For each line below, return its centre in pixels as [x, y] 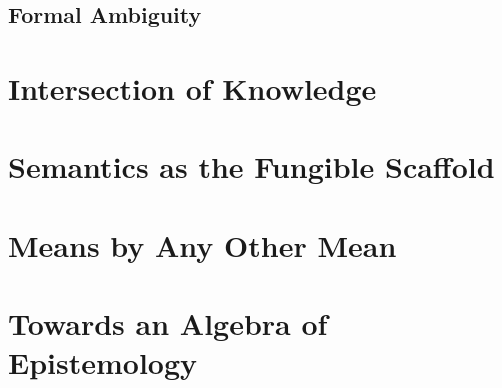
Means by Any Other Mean [202, 244]
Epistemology [103, 362]
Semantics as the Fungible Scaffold [251, 166]
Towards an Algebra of [168, 323]
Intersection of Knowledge [192, 87]
